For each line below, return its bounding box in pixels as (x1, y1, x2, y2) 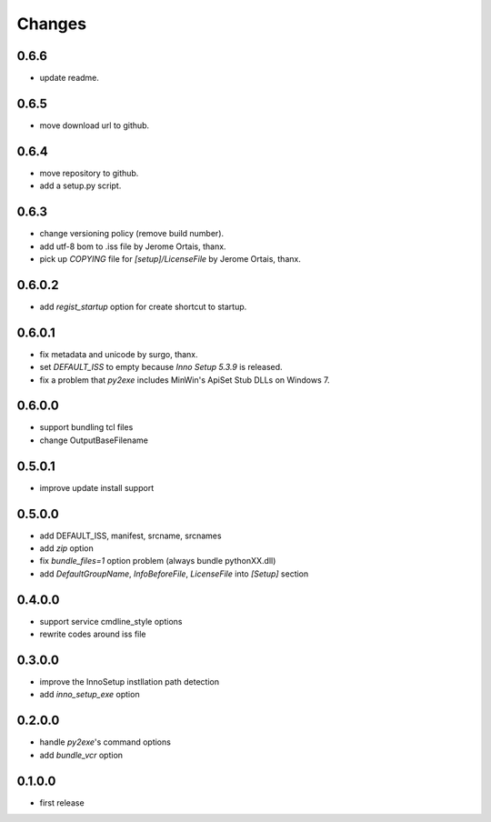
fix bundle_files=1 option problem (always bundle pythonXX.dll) (39, 556, 276, 566)
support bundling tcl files (39, 422, 134, 433)
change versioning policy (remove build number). (39, 228, 225, 239)
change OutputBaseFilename (39, 435, 149, 446)
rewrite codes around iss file (39, 628, 146, 640)
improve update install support (39, 482, 155, 493)
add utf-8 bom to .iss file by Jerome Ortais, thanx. (39, 241, 226, 252)
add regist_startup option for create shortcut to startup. (39, 301, 247, 312)
